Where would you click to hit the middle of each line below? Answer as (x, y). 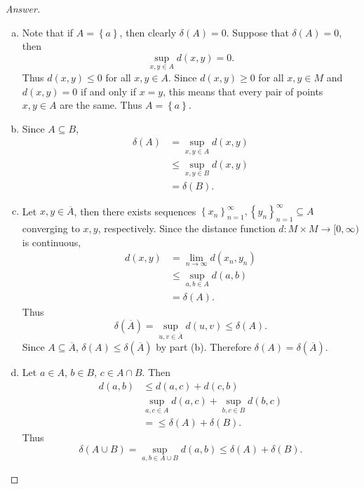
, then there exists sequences (135, 211)
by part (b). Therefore (204, 347)
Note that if (48, 32)
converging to (51, 228)
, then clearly (148, 32)
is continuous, (52, 242)
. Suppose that (257, 32)
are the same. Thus (101, 105)
